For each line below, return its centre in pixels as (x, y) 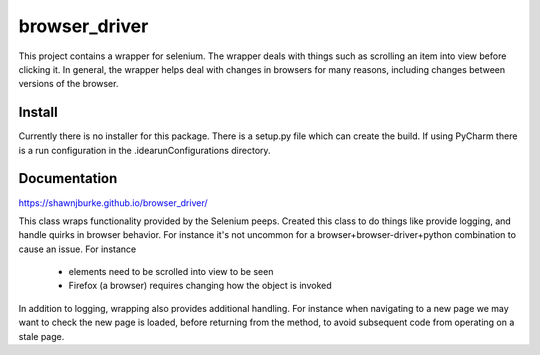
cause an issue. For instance (77, 249)
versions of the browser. (68, 84)
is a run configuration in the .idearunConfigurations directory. (144, 150)
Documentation (68, 178)
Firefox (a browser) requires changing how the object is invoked (200, 286)
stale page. (41, 336)
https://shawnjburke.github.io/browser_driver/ (113, 202)
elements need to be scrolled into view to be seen (171, 272)
